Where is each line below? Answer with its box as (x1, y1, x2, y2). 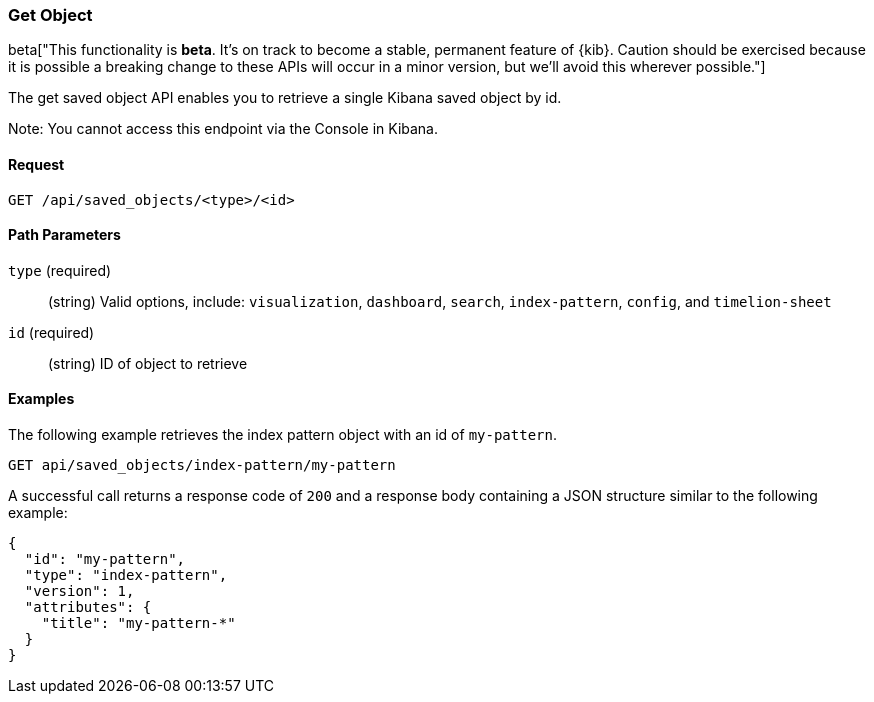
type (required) (8, 261, 112, 279)
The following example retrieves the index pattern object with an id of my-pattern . (8, 426, 557, 444)
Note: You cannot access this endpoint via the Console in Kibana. (8, 120, 439, 138)
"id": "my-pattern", (24, 551, 186, 568)
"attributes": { (24, 599, 152, 616)
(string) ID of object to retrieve (48, 354, 248, 372)
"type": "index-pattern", (24, 567, 228, 584)
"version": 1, (24, 583, 135, 600)
